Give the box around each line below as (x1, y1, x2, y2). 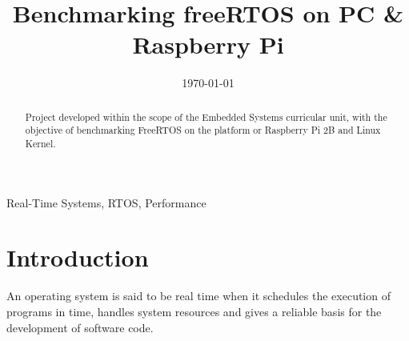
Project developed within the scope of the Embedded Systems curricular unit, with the (25, 110, 387, 123)
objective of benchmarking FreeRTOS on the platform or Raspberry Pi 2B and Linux (25, 123, 381, 137)
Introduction (6, 241, 149, 274)
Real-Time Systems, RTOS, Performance (6, 194, 207, 211)
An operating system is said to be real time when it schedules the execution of (6, 287, 391, 304)
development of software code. (6, 319, 154, 335)
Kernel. (25, 137, 56, 150)
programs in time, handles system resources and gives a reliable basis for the (6, 303, 382, 319)
